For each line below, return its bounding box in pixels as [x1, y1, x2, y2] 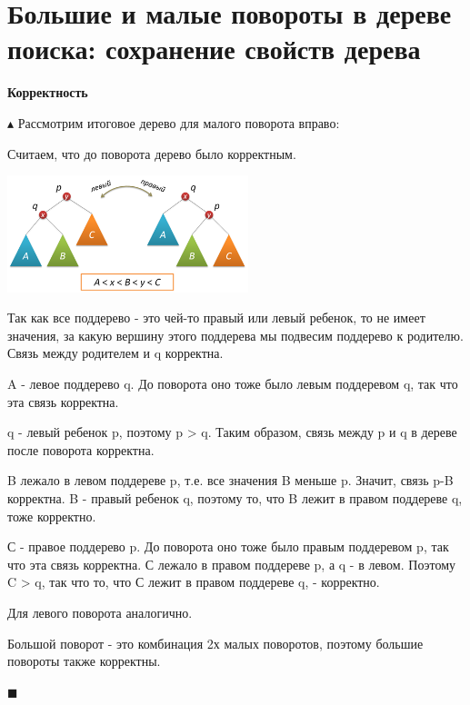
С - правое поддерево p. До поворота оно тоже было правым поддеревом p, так [7, 537, 449, 556]
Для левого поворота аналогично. [7, 602, 193, 621]
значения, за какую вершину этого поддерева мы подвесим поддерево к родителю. [7, 325, 464, 344]
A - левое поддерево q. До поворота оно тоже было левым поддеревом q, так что [7, 374, 458, 393]
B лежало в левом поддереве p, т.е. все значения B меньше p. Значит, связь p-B [7, 471, 454, 490]
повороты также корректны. [7, 651, 161, 670]
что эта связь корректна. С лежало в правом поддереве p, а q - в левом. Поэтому [7, 554, 456, 573]
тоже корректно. [7, 506, 96, 525]
